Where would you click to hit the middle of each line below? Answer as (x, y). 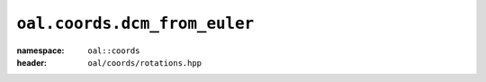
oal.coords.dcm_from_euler (135, 23)
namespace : (40, 50)
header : (31, 62)
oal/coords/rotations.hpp (145, 63)
